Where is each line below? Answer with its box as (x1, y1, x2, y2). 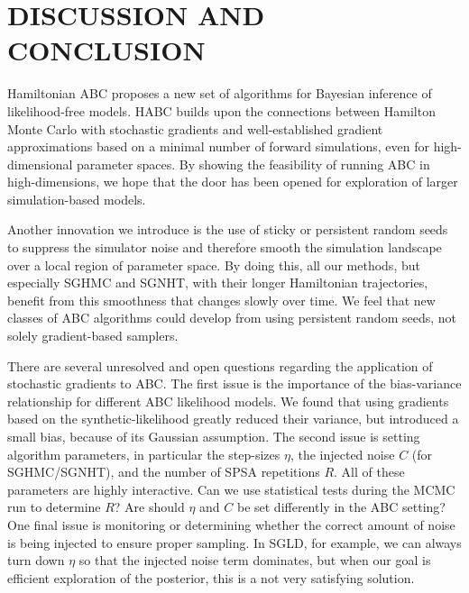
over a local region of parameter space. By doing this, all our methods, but (7, 255, 420, 274)
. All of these (334, 462, 405, 481)
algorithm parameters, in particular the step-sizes (7, 444, 280, 463)
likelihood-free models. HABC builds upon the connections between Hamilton (7, 101, 436, 120)
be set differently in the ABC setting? (236, 497, 446, 516)
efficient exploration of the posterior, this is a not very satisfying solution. (7, 568, 415, 587)
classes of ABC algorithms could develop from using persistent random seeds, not (7, 308, 457, 327)
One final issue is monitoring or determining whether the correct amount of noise (7, 515, 455, 534)
